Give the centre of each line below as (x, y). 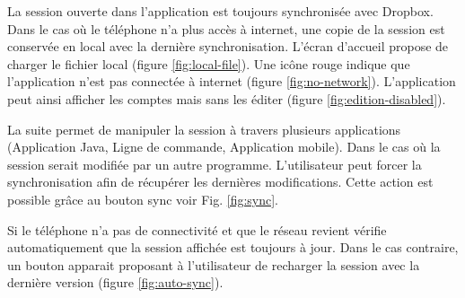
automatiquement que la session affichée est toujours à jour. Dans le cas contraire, (233, 247)
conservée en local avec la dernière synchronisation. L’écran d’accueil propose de (228, 46)
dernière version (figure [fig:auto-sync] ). (115, 282)
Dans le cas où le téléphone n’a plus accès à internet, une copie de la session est (226, 28)
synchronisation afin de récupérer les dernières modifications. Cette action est (220, 182)
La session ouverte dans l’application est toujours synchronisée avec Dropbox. (220, 11)
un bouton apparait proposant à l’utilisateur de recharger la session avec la (214, 264)
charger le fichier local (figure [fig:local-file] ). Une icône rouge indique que (209, 63)
